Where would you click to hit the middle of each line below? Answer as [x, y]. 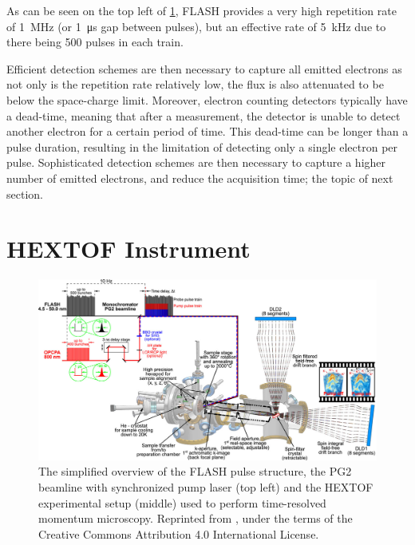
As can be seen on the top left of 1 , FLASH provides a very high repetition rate [202, 10]
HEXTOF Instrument [128, 249]
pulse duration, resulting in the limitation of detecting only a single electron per [202, 146]
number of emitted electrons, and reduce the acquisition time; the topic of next [200, 178]
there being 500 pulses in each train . [95, 42]
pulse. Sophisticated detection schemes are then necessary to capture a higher [196, 162]
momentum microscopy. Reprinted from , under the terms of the [196, 518]
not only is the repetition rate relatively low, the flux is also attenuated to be [195, 84]
